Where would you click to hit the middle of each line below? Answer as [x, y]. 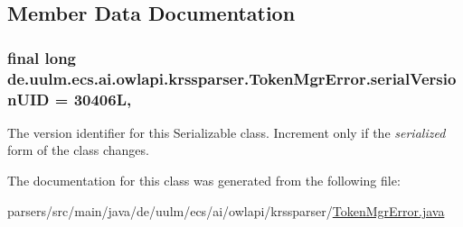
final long [42, 57]
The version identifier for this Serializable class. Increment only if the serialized [227, 132]
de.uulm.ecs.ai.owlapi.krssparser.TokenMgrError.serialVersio [232, 78]
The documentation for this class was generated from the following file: [204, 181]
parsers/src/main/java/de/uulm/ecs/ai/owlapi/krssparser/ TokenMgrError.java [226, 210]
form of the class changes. [78, 150]
